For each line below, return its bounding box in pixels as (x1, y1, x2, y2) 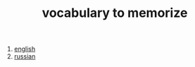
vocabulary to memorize (42, 5, 188, 21)
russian (13, 52, 36, 61)
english (13, 44, 36, 54)
